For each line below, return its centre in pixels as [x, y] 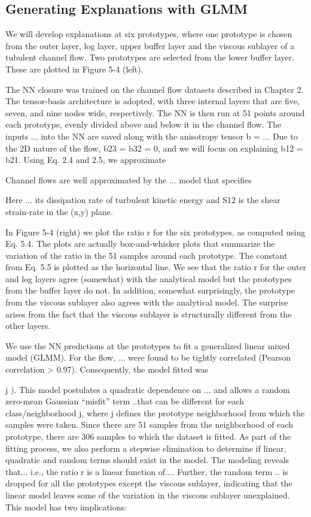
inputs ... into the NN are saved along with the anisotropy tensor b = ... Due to [152, 136]
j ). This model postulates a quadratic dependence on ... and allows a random [148, 389]
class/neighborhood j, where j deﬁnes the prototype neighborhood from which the [155, 412]
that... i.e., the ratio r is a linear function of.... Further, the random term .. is [147, 471]
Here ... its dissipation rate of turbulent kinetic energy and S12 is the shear [143, 200]
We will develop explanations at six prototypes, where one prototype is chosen [149, 34]
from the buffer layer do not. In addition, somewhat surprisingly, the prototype [150, 290]
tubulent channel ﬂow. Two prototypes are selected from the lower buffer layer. [150, 57]
